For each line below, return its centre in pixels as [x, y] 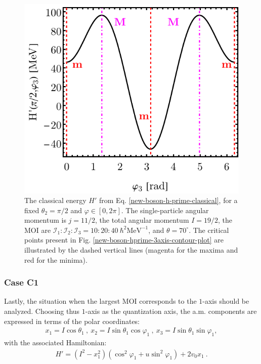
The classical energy [55, 200]
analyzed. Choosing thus [42, 311]
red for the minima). [56, 259]
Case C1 [21, 282]
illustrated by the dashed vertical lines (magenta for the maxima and [131, 250]
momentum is [45, 220]
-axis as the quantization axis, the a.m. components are [171, 311]
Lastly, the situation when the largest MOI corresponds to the [100, 301]
